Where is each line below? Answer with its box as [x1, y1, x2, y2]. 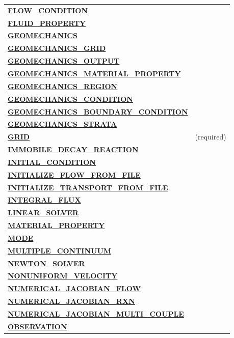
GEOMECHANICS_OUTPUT [8, 55, 120, 66]
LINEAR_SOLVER [8, 207, 79, 218]
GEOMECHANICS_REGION [8, 80, 118, 91]
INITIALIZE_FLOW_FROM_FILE [8, 169, 141, 180]
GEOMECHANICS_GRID [8, 43, 106, 53]
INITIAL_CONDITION [8, 156, 96, 167]
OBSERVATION [8, 321, 67, 331]
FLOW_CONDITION [8, 5, 88, 15]
